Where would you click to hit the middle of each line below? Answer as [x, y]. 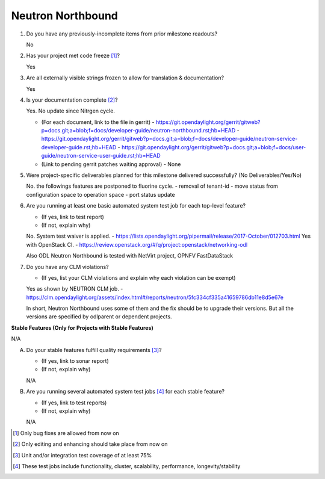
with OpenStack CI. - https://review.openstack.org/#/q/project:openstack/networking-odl [137, 244]
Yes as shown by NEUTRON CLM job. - [75, 289]
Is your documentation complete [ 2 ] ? [72, 100]
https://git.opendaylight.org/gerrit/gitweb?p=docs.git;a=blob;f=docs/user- [214, 147]
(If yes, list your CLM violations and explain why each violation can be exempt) [138, 277]
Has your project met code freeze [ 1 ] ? [73, 56]
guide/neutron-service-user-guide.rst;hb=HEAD [101, 156]
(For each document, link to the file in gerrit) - [98, 122]
